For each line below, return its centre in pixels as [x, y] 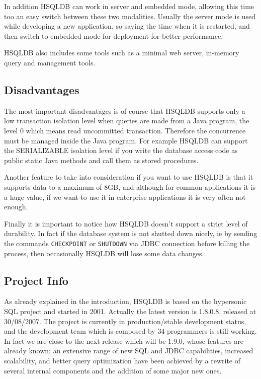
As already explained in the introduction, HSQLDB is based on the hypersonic [125, 301]
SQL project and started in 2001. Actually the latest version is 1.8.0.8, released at [130, 311]
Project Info [36, 280]
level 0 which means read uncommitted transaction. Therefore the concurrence [125, 130]
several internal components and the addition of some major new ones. [113, 370]
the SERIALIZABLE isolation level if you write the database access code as [121, 150]
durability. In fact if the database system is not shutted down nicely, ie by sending [131, 233]
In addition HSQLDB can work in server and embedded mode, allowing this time [129, 6]
